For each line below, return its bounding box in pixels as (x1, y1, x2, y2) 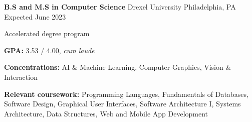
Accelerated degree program (4, 28, 90, 39)
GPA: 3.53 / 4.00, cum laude (4, 45, 95, 55)
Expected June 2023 (4, 11, 66, 22)
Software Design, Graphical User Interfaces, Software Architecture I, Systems (4, 98, 241, 109)
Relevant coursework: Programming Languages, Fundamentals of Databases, (4, 88, 248, 99)
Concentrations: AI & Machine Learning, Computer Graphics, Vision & (4, 62, 231, 72)
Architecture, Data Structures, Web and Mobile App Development (4, 108, 208, 118)
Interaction (4, 71, 38, 82)
